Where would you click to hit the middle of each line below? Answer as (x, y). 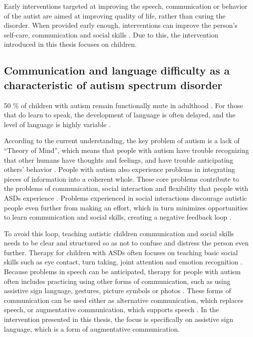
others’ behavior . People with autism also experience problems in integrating (119, 169)
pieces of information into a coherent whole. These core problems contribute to (122, 178)
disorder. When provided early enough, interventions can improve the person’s (121, 25)
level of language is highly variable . (58, 124)
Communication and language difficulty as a (117, 70)
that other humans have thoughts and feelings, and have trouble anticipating (119, 159)
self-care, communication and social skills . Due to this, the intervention (111, 34)
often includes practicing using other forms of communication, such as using (117, 281)
